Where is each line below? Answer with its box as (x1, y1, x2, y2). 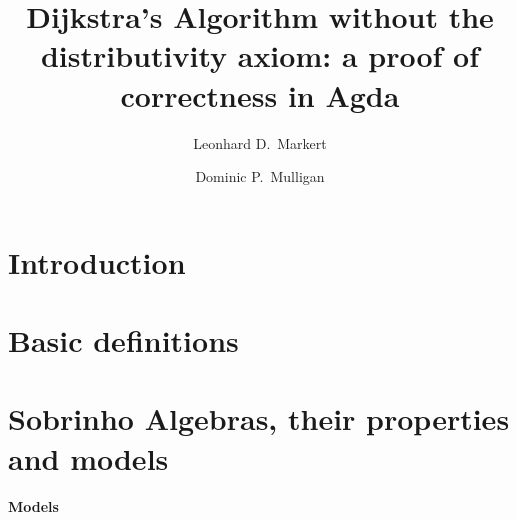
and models (8, 437, 169, 478)
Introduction (8, 241, 186, 282)
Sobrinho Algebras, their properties (8, 398, 510, 439)
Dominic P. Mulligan (195, 166, 325, 187)
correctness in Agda (120, 74, 400, 115)
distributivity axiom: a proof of (40, 35, 480, 76)
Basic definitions (8, 320, 239, 361)
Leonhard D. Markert (193, 132, 327, 153)
